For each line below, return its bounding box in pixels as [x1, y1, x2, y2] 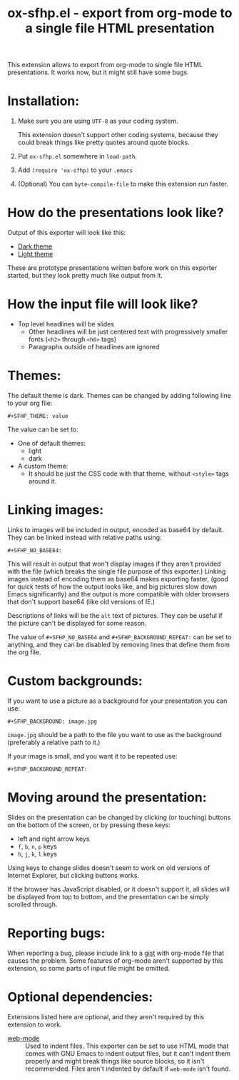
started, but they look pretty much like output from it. [7, 271, 163, 280]
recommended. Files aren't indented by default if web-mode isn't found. [25, 1064, 231, 1073]
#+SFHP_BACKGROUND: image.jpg [7, 718, 98, 725]
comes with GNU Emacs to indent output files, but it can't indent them [25, 1049, 230, 1058]
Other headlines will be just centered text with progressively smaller [28, 327, 228, 336]
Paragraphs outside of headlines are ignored [28, 343, 160, 351]
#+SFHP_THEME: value [7, 412, 69, 419]
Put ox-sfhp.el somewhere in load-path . [17, 152, 138, 161]
